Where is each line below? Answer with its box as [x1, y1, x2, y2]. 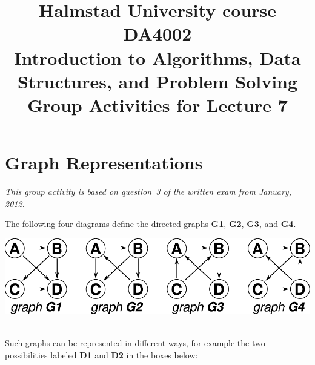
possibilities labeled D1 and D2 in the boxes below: [5, 348, 198, 361]
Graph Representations [5, 150, 203, 175]
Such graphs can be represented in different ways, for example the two [5, 337, 265, 349]
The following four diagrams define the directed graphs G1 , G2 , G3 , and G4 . [5, 217, 296, 230]
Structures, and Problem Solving [17, 68, 298, 93]
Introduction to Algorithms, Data [14, 45, 301, 70]
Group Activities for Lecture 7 [27, 92, 288, 117]
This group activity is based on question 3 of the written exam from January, [5, 185, 291, 198]
